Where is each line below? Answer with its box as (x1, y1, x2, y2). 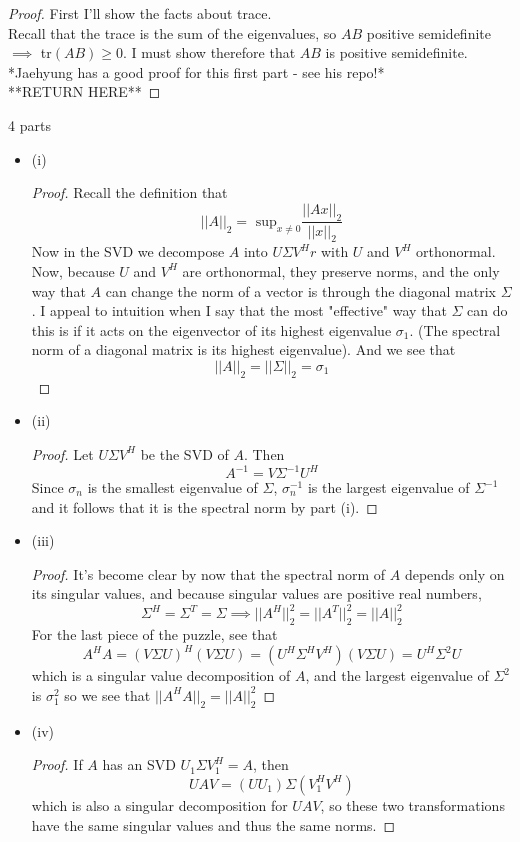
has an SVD (102, 754, 176, 775)
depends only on (404, 563, 505, 584)
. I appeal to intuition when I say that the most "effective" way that (31, 300, 447, 321)
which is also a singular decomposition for (31, 794, 288, 815)
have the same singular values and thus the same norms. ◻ (31, 814, 396, 835)
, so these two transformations (320, 794, 505, 815)
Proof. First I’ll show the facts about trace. (8, 3, 272, 23)
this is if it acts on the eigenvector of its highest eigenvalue (31, 319, 392, 340)
